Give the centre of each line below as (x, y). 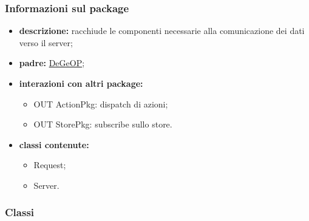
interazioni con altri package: (81, 83)
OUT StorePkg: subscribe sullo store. (103, 124)
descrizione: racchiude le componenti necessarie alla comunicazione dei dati (162, 31)
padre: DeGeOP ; (52, 63)
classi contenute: (54, 144)
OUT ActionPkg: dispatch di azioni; (101, 104)
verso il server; (46, 42)
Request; (50, 165)
